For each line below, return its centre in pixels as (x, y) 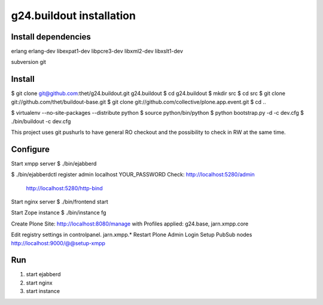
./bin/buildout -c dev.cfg (41, 121)
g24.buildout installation (73, 16)
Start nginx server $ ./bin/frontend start (60, 202)
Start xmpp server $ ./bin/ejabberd (54, 163)
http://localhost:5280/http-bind (64, 188)
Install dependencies (51, 37)
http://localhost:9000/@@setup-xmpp (58, 243)
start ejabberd (43, 274)
